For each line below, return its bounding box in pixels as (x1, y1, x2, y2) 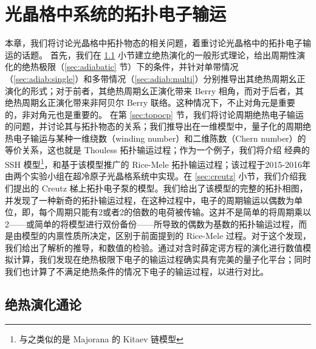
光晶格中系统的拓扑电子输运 (5, 1, 227, 26)
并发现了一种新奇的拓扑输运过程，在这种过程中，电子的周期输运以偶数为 (5, 193, 294, 206)
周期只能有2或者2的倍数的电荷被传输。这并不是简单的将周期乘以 (55, 206, 311, 218)
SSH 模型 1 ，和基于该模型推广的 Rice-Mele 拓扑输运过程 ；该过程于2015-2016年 (5, 156, 311, 170)
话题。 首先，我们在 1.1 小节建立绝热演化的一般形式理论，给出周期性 (21, 48, 297, 61)
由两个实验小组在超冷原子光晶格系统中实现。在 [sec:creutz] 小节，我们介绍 (5, 170, 298, 182)
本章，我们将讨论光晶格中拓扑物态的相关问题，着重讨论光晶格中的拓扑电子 (5, 36, 303, 49)
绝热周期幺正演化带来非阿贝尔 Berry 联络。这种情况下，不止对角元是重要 (5, 96, 295, 109)
